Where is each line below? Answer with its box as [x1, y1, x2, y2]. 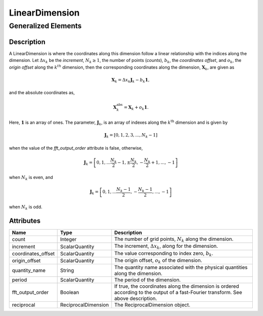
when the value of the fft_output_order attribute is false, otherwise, [9, 145, 143, 151]
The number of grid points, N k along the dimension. [114, 236, 234, 243]
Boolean [60, 289, 79, 296]
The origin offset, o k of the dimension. [114, 257, 202, 265]
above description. [114, 295, 157, 302]
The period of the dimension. [114, 276, 181, 283]
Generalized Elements [9, 21, 82, 30]
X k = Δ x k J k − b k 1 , [111, 77, 150, 84]
